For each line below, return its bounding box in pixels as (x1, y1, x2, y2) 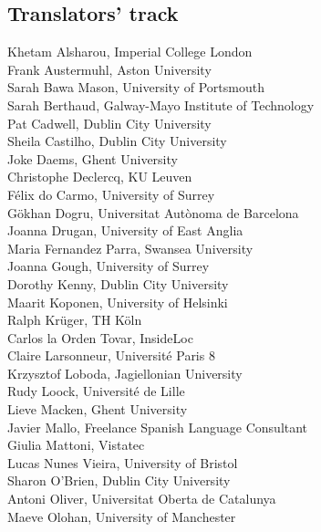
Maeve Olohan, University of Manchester (7, 506, 236, 526)
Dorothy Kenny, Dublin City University (7, 274, 229, 293)
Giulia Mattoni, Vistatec (7, 435, 145, 454)
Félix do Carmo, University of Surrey (7, 184, 215, 203)
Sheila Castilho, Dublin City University (7, 131, 227, 151)
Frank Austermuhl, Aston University (7, 59, 212, 78)
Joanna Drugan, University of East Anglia (7, 221, 243, 240)
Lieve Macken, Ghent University (7, 400, 188, 419)
